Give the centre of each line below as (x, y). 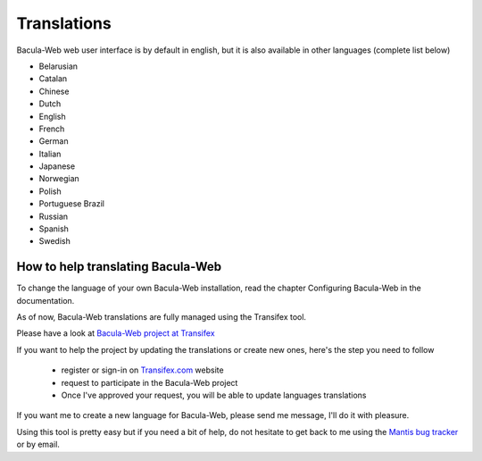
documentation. (46, 300)
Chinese (54, 91)
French (52, 129)
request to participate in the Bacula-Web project (150, 382)
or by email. (38, 444)
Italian (50, 154)
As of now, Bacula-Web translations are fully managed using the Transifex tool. (162, 317)
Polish (50, 191)
